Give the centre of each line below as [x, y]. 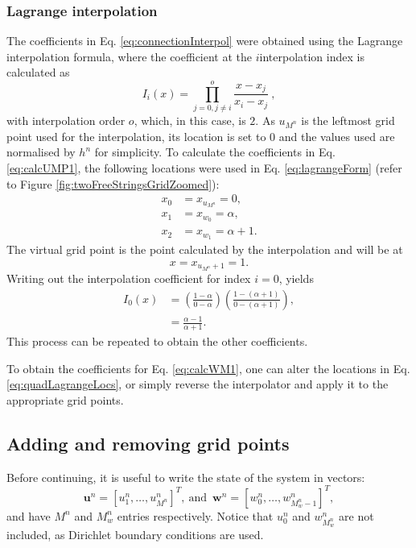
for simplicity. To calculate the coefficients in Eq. [215, 152]
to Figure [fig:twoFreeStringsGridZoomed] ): [113, 183]
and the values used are [337, 136]
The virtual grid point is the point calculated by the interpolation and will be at [205, 249]
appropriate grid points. [65, 399]
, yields [296, 278]
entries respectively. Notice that [195, 515]
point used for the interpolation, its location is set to [136, 136]
